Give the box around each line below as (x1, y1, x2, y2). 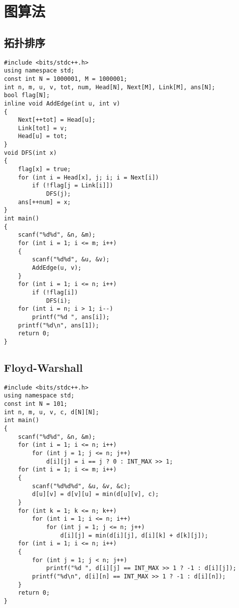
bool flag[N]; (4, 92, 50, 99)
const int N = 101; (4, 400, 67, 408)
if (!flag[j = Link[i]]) (32, 182, 113, 189)
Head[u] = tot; (18, 133, 67, 140)
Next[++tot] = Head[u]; (18, 116, 96, 124)
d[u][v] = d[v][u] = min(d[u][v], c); (32, 491, 159, 498)
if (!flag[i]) (32, 288, 78, 296)
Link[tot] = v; (18, 124, 67, 132)
